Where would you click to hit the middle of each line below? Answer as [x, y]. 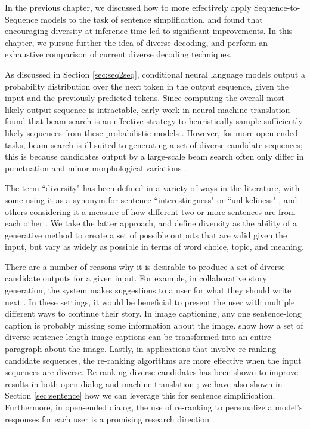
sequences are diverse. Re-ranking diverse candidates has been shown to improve [152, 372]
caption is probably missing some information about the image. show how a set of [154, 325]
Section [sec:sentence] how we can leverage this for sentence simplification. [140, 395]
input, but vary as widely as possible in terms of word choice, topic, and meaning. [154, 246]
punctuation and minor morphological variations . [96, 168]
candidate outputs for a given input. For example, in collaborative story [136, 278]
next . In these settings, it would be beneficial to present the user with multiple [150, 301]
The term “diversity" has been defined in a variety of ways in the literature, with [152, 188]
